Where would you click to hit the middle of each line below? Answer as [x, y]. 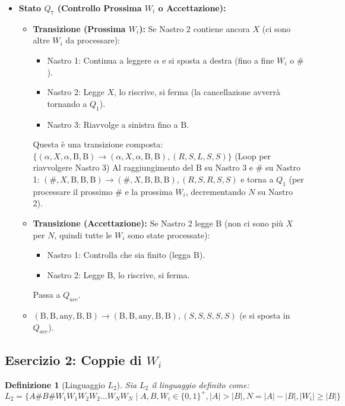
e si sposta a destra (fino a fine [218, 60]
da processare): [93, 40]
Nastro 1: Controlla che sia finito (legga [119, 255]
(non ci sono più [254, 223]
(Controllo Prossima [99, 8]
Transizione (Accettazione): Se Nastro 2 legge [123, 223]
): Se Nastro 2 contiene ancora [194, 28]
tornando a [67, 103]
